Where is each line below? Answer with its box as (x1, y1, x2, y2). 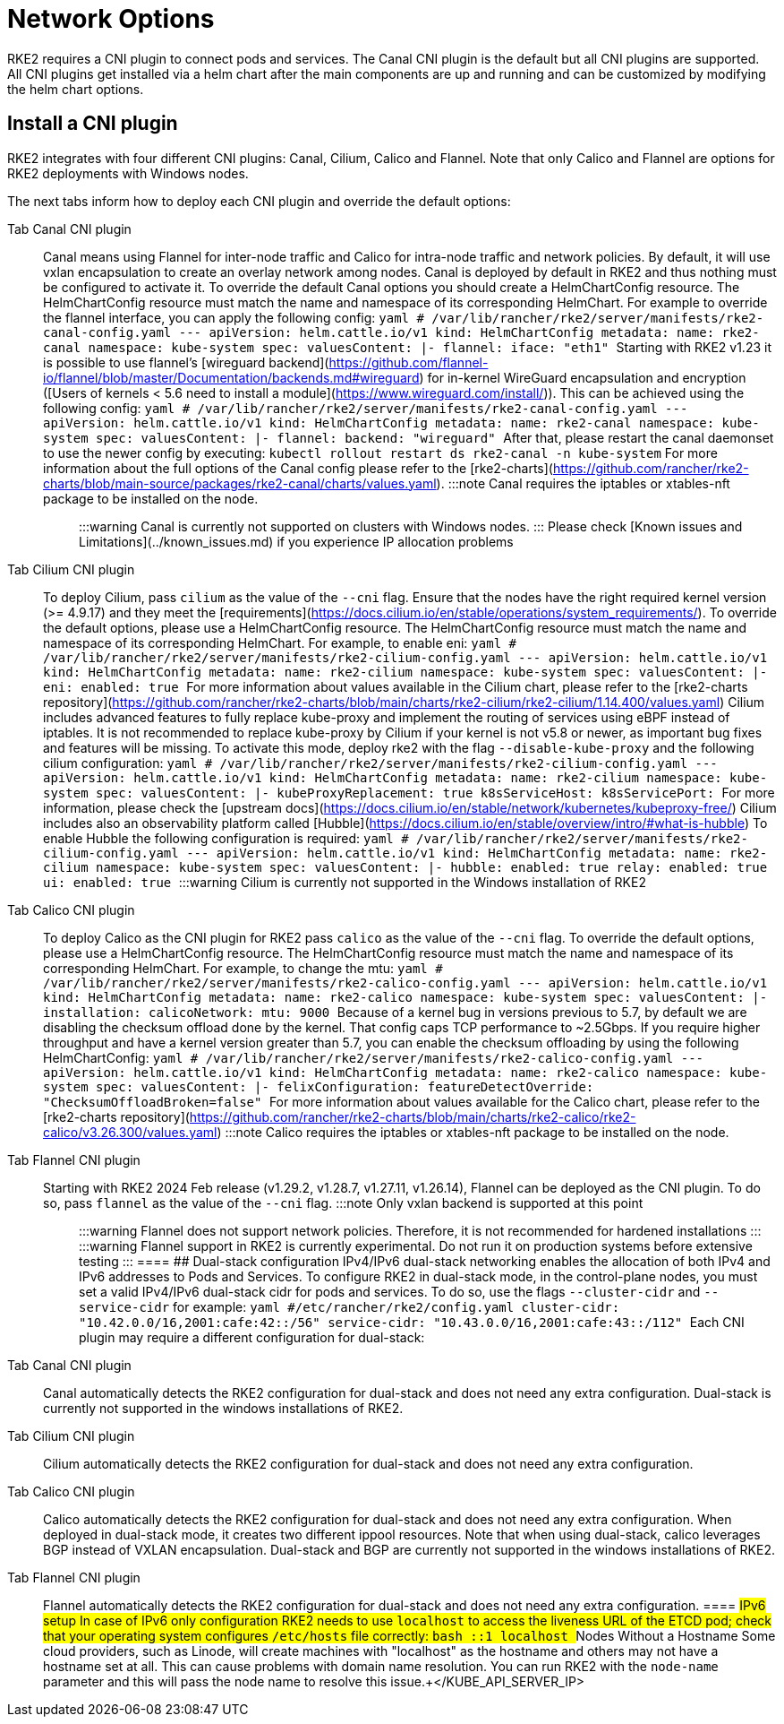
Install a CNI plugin (7, 112, 178, 135)
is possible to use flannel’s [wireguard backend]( (43, 354, 329, 370)
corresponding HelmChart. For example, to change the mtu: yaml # (43, 960, 443, 976)
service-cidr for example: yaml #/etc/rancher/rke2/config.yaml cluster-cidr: (79, 1298, 620, 1315)
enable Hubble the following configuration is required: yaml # (43, 830, 409, 846)
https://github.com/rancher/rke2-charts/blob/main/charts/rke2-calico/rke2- (189, 1108, 636, 1125)
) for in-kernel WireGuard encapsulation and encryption (419, 369, 746, 385)
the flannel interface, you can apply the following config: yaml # (43, 309, 424, 325)
